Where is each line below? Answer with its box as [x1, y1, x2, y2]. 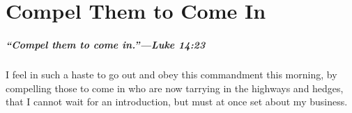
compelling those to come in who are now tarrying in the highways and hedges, [6, 80, 344, 95]
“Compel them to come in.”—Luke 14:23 [6, 37, 206, 51]
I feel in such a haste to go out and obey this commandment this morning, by [6, 67, 337, 81]
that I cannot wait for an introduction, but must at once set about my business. [6, 94, 348, 109]
